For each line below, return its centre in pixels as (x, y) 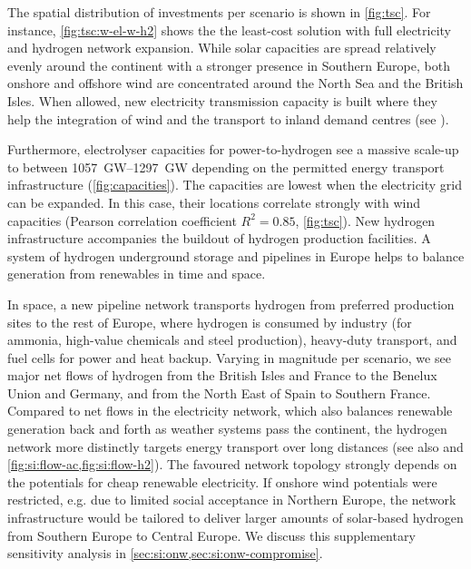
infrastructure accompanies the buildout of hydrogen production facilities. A (219, 238)
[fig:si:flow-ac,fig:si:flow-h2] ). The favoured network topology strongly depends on (232, 464)
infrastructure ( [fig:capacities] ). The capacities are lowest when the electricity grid (235, 185)
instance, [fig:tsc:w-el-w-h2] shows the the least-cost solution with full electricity (229, 29)
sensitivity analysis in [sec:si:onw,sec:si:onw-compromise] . (165, 553)
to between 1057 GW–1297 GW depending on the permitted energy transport (226, 167)
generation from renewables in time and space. (137, 274)
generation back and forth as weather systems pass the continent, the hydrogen (227, 429)
